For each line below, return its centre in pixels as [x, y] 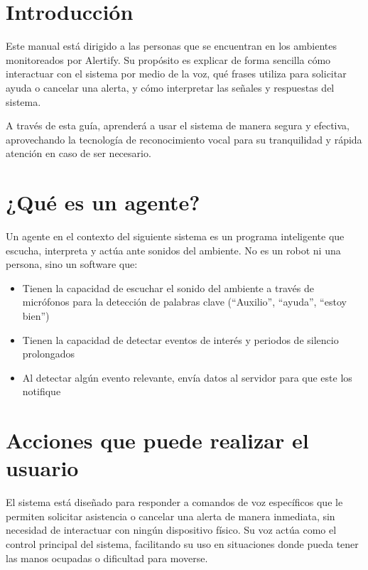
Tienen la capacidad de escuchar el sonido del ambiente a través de [168, 287]
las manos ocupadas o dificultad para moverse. [107, 558]
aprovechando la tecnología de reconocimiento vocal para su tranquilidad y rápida [184, 139]
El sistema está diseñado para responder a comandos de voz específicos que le [174, 502]
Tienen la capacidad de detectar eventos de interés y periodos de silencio [180, 339]
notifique [42, 391]
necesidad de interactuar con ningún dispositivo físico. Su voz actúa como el [171, 530]
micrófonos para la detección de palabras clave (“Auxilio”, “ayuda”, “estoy [184, 302]
